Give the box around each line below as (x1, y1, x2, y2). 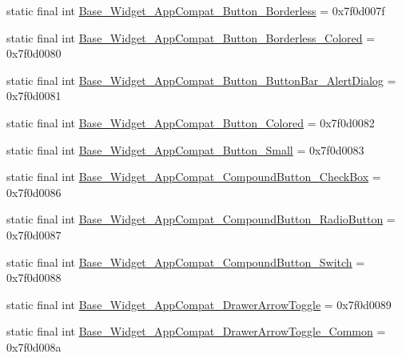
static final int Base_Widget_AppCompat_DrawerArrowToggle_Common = (6, 323, 386, 340)
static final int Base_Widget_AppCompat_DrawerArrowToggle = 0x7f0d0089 (6, 296, 392, 312)
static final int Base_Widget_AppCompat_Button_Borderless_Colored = (6, 29, 376, 46)
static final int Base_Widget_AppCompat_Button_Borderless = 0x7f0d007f (6, 2, 385, 18)
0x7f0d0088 (6, 269, 62, 286)
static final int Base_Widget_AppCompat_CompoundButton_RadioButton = (6, 211, 396, 227)
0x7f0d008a (6, 338, 62, 355)
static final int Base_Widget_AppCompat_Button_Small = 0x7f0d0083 (6, 141, 364, 158)
